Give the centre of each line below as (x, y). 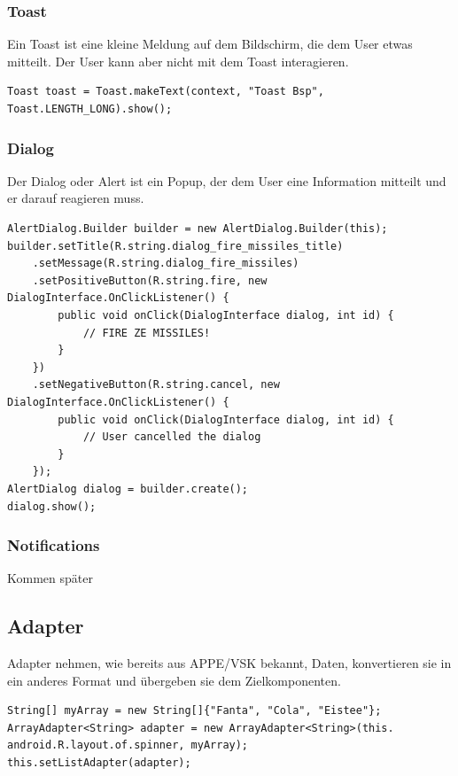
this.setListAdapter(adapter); (99, 763)
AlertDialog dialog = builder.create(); (128, 489)
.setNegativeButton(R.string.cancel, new (156, 385)
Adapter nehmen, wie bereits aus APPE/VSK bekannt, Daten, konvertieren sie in (229, 663)
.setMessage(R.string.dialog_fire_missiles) (166, 264)
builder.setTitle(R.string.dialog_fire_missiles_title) (175, 246)
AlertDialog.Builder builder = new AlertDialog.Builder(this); (198, 229)
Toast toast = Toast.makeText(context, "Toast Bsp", (166, 92)
